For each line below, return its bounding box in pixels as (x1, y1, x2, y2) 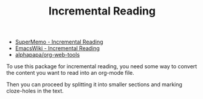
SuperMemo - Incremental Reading (15, 38, 103, 46)
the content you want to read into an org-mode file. (6, 69, 135, 77)
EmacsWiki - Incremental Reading (15, 45, 100, 52)
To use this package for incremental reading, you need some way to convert (6, 63, 198, 70)
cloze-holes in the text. (6, 88, 64, 95)
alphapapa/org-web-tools (15, 51, 80, 59)
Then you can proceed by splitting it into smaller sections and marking (6, 81, 182, 88)
